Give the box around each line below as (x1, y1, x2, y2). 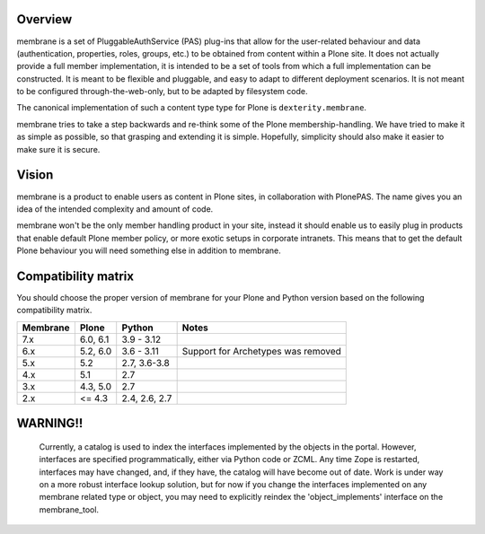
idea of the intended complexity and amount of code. (16, 203, 214, 214)
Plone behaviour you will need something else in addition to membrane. (16, 245, 282, 256)
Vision (16, 167, 54, 183)
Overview (16, 12, 73, 27)
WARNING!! (16, 416, 84, 431)
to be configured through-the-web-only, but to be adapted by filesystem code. (16, 86, 308, 97)
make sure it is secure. (16, 144, 101, 154)
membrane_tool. (39, 503, 99, 515)
